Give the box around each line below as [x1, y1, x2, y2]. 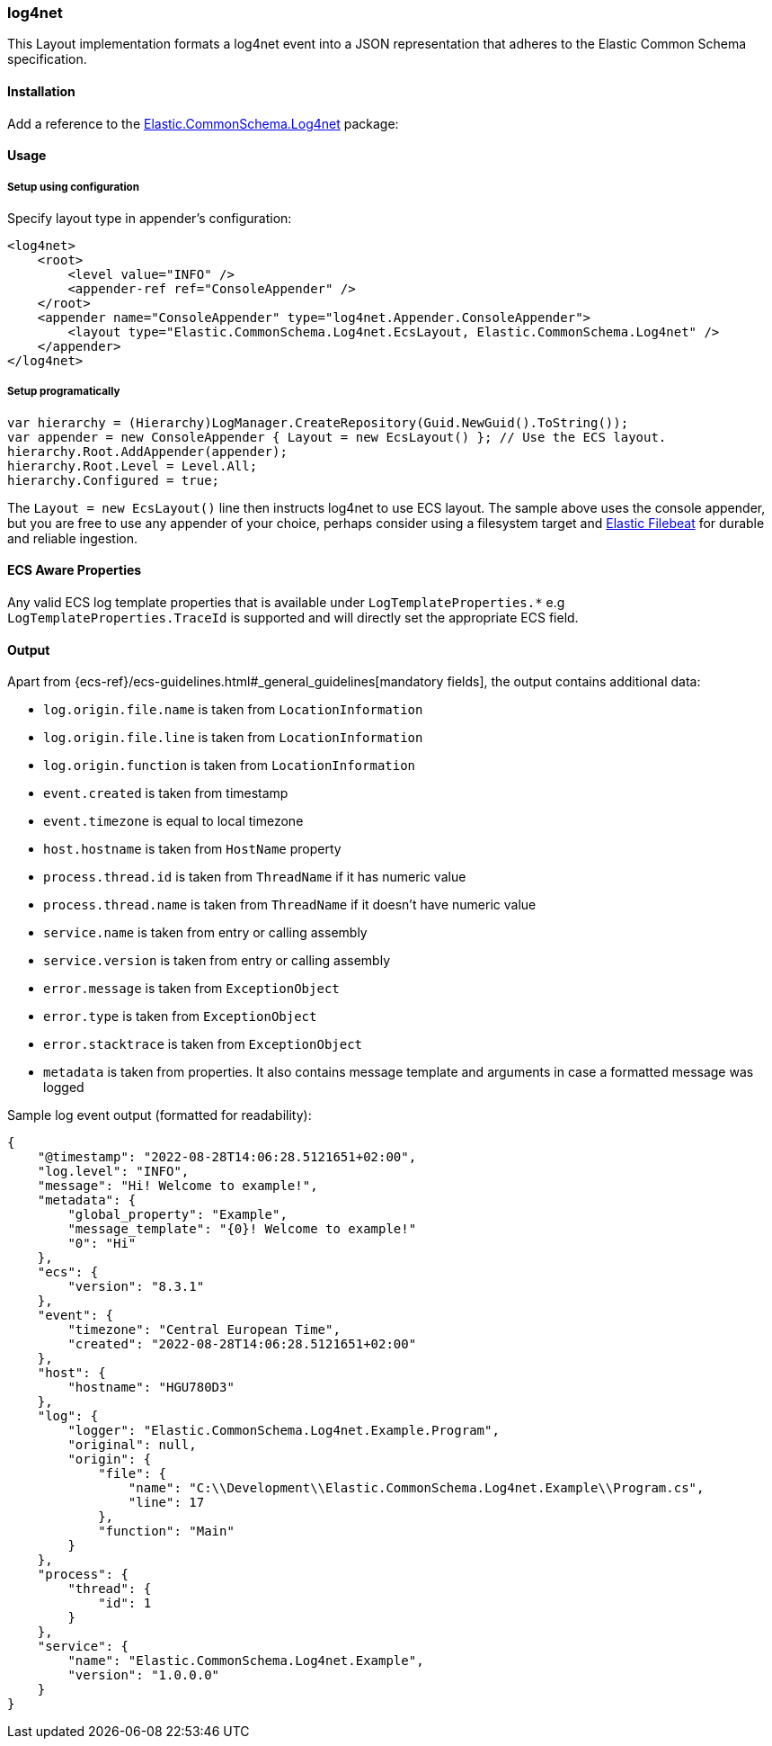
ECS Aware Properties [7, 562, 142, 578]
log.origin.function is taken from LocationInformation [43, 757, 416, 774]
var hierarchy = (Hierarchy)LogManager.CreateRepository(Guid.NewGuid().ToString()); [7, 415, 629, 430]
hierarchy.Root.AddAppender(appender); [7, 443, 288, 459]
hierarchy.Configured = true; [7, 472, 220, 488]
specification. [7, 51, 87, 67]
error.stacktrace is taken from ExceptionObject [43, 1036, 363, 1052]
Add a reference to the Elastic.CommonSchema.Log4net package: [7, 115, 399, 131]
